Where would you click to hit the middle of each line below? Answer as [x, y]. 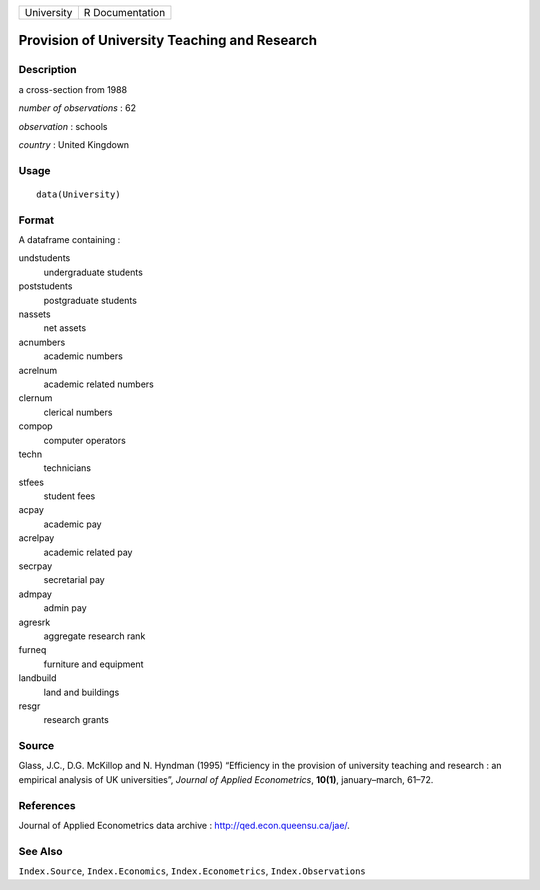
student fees [69, 496]
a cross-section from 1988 [73, 89]
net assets [65, 328]
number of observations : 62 [77, 108]
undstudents [44, 258]
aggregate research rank [94, 636]
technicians [67, 468]
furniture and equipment [93, 664]
